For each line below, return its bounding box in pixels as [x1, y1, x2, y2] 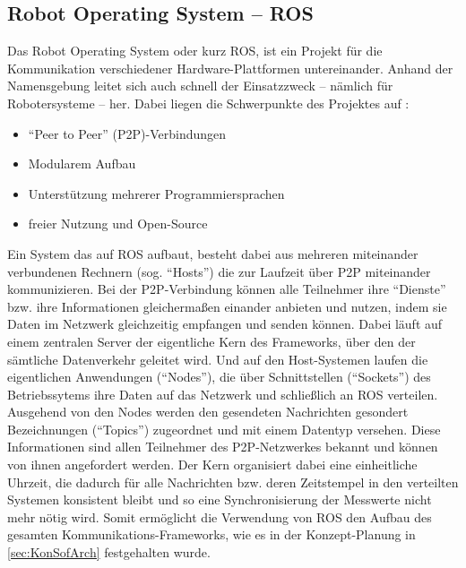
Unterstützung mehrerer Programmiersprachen [28, 184, 285, 202]
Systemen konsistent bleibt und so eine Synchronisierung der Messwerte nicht [7, 490, 432, 509]
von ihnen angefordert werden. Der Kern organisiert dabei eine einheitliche [7, 455, 418, 474]
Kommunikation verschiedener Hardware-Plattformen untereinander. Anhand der [7, 58, 453, 77]
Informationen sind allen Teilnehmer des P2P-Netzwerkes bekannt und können [7, 437, 438, 456]
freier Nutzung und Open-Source [28, 214, 208, 233]
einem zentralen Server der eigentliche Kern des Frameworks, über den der [7, 331, 416, 350]
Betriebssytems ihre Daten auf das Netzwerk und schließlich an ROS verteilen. [7, 384, 438, 403]
